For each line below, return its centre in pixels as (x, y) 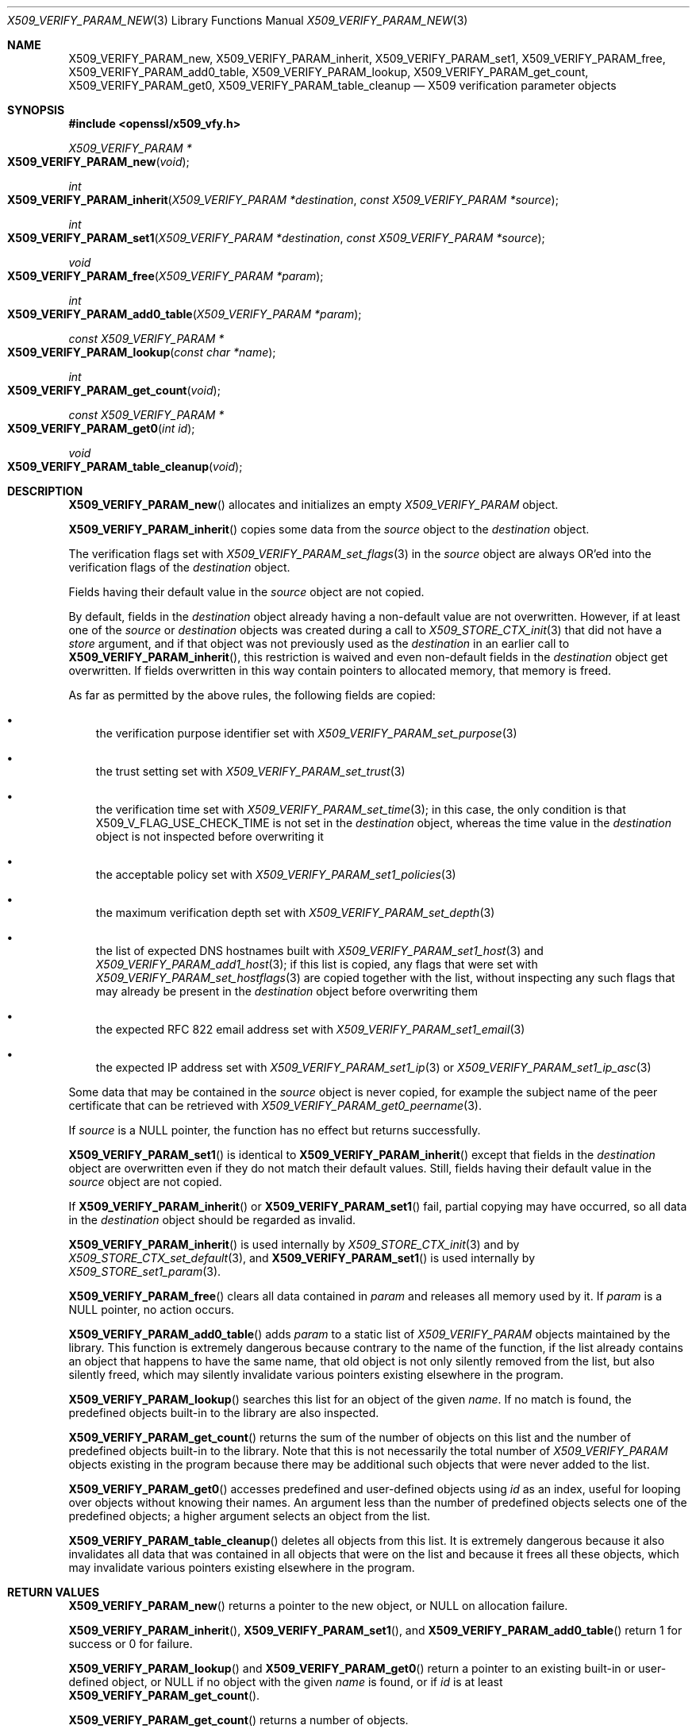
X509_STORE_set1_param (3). (145, 1271)
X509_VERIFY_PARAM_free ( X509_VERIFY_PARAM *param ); (165, 276)
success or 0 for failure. (131, 1644)
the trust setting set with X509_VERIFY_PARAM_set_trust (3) (250, 771)
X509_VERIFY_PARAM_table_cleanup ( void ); (125, 466)
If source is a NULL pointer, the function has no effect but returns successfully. (275, 1130)
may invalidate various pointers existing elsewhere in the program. (242, 1567)
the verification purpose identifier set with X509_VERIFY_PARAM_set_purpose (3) (306, 733)
